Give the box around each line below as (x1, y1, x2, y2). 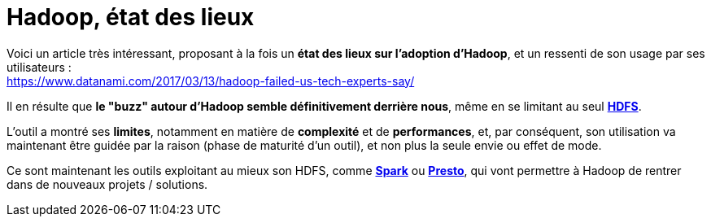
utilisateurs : (7, 59, 72, 74)
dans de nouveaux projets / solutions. (7, 177, 208, 191)
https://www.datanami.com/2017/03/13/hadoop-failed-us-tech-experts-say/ (7, 73, 415, 88)
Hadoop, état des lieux (7, 3, 255, 31)
